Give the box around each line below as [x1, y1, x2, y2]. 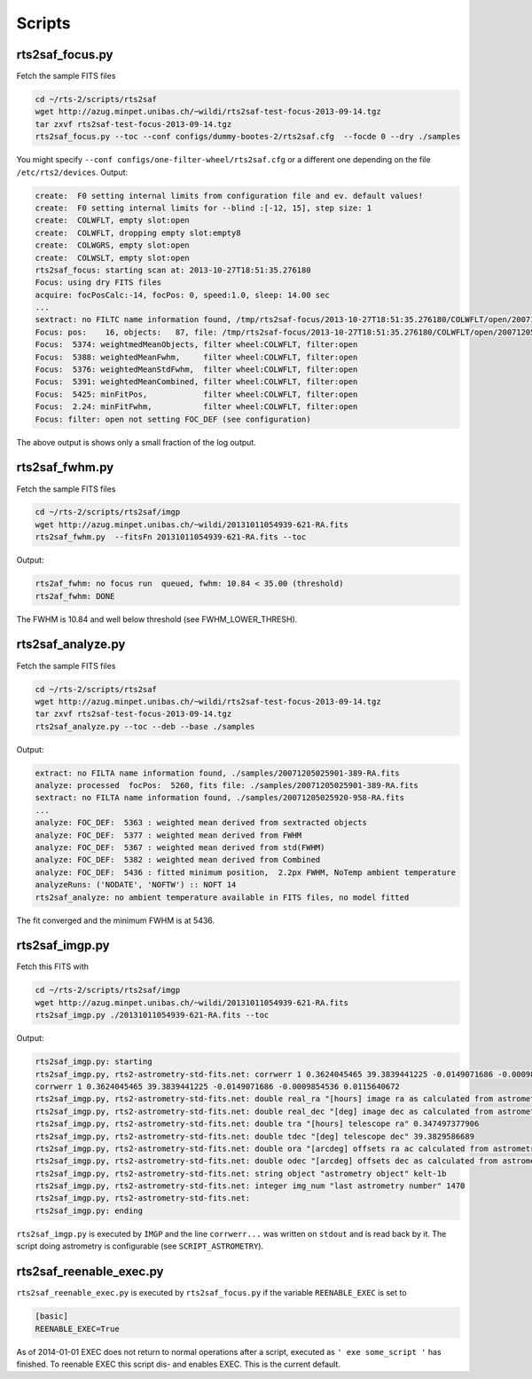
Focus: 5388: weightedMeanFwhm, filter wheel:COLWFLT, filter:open [35, 351, 358, 362]
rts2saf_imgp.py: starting [35, 1057, 153, 1067]
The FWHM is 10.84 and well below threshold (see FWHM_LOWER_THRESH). [16, 613, 298, 625]
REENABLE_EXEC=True [35, 1323, 120, 1334]
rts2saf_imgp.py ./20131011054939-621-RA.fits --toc [35, 1010, 270, 1020]
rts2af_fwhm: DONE [35, 591, 115, 601]
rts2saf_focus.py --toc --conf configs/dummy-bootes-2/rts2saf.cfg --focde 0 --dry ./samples [35, 131, 461, 142]
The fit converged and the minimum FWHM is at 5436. [16, 915, 215, 926]
